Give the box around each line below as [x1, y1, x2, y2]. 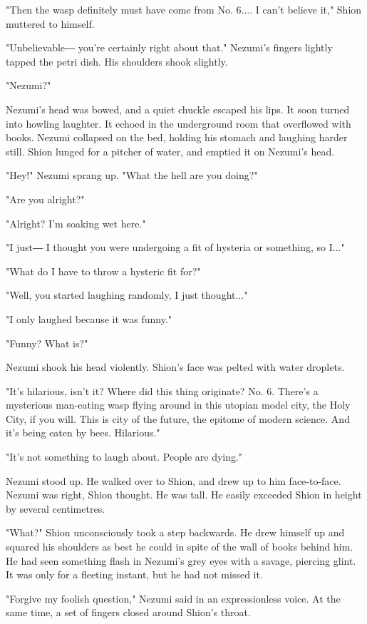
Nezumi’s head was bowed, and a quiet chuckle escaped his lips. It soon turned [6, 101, 350, 116]
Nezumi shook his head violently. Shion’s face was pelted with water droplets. [6, 359, 345, 374]
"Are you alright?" [6, 191, 85, 206]
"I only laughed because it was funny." [6, 311, 172, 326]
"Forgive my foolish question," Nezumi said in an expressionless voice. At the [6, 590, 341, 605]
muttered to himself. [6, 16, 95, 31]
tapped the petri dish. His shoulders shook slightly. [6, 53, 228, 68]
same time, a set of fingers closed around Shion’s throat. [6, 605, 251, 620]
